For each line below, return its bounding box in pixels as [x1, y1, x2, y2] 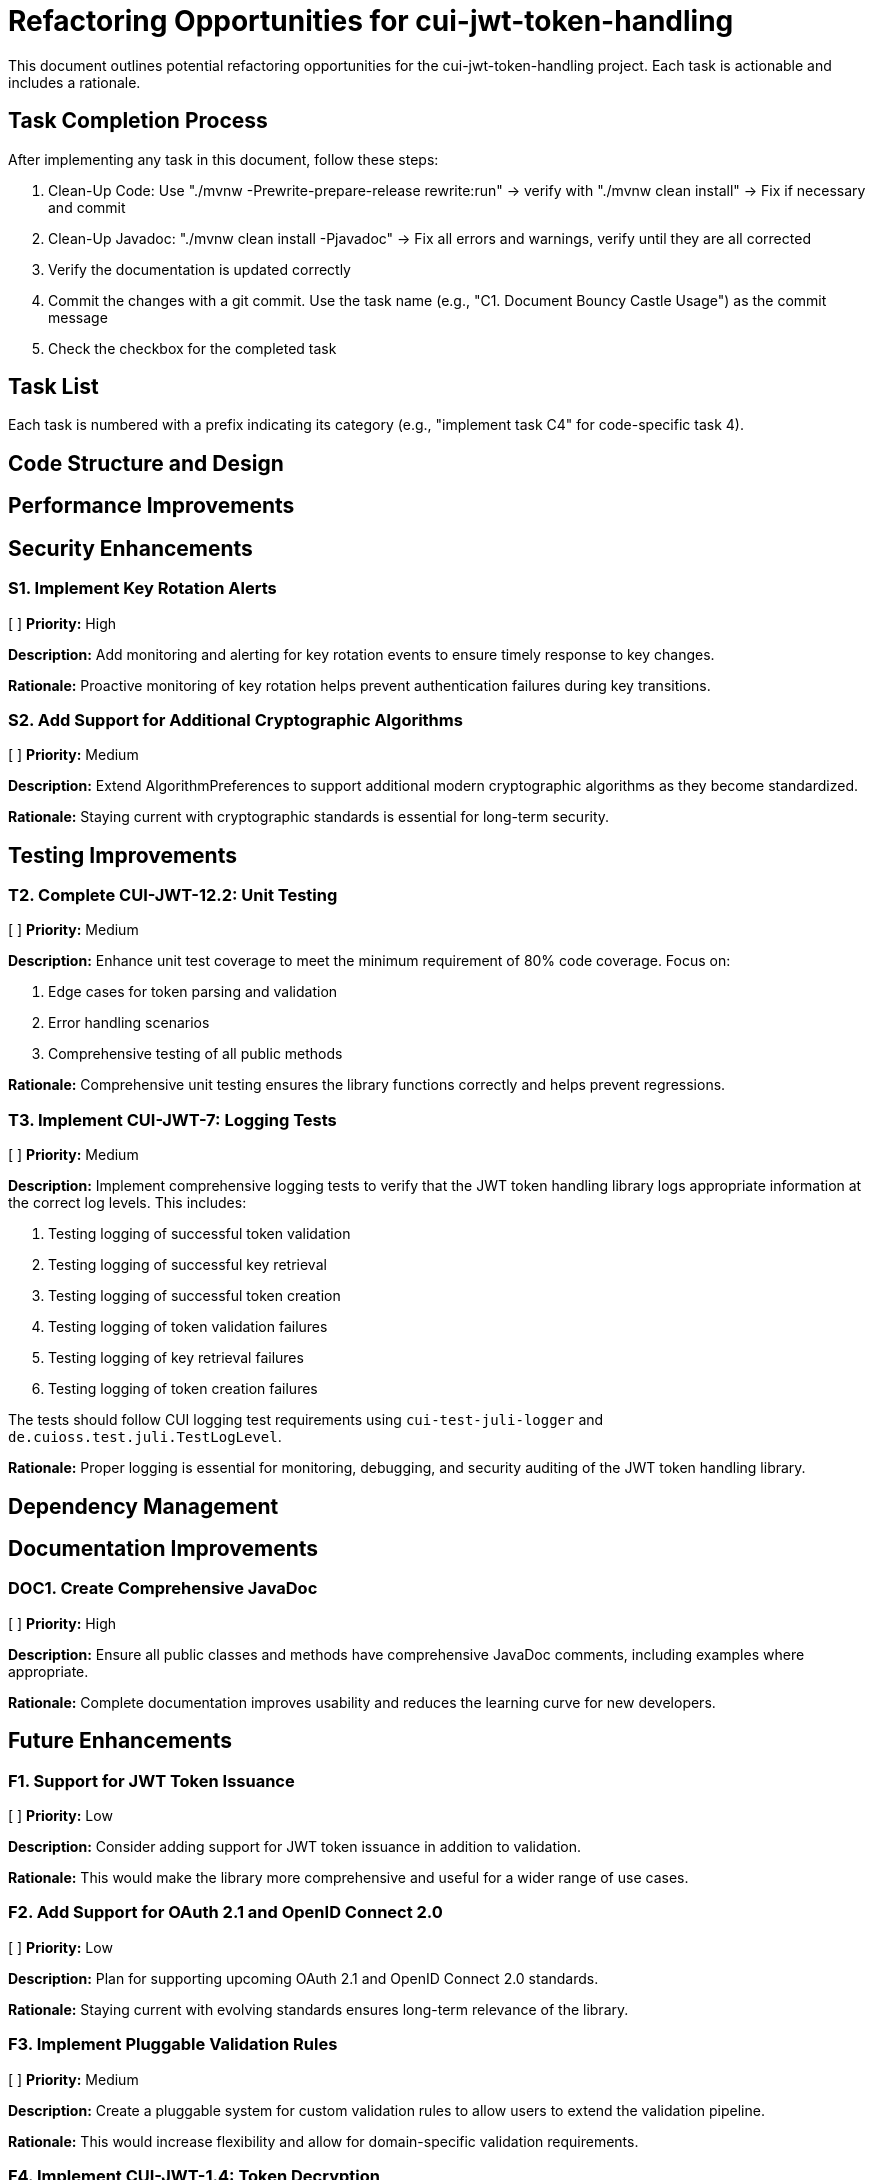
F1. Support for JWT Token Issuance [8, 1770, 295, 1791]
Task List [8, 374, 99, 400]
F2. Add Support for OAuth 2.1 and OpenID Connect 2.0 [8, 1902, 443, 1923]
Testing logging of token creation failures [48, 1380, 318, 1398]
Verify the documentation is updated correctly [48, 260, 351, 278]
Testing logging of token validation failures [48, 1318, 328, 1336]
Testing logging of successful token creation [48, 1287, 341, 1305]
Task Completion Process [8, 108, 268, 134]
